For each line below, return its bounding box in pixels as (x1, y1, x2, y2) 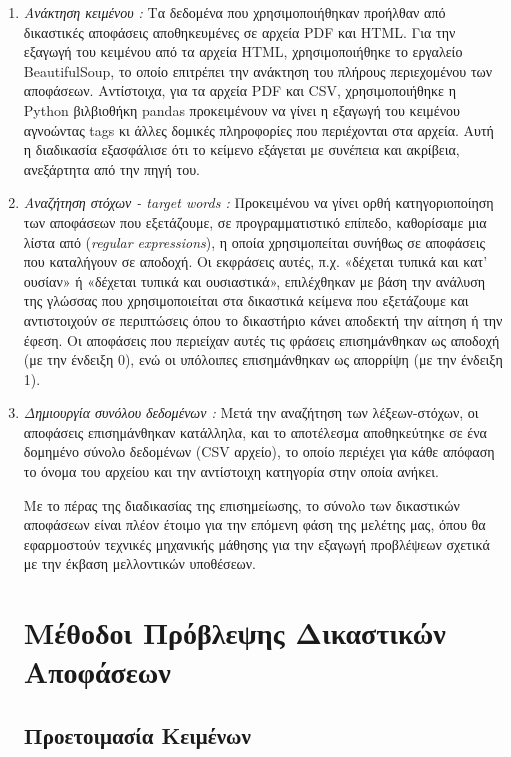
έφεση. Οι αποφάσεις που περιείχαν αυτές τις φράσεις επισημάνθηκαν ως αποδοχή (23, 329, 500, 350)
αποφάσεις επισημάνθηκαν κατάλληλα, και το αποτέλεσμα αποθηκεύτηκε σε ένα (23, 421, 487, 442)
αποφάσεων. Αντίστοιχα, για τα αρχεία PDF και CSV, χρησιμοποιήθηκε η (23, 80, 456, 101)
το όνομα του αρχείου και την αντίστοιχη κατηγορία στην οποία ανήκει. (23, 461, 439, 482)
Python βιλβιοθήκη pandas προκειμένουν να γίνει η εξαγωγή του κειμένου (23, 99, 460, 120)
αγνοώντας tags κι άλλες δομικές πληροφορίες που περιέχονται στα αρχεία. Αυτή (23, 119, 494, 140)
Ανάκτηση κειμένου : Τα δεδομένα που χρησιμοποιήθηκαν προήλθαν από (23, 2, 446, 22)
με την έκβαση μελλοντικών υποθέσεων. (23, 553, 256, 574)
